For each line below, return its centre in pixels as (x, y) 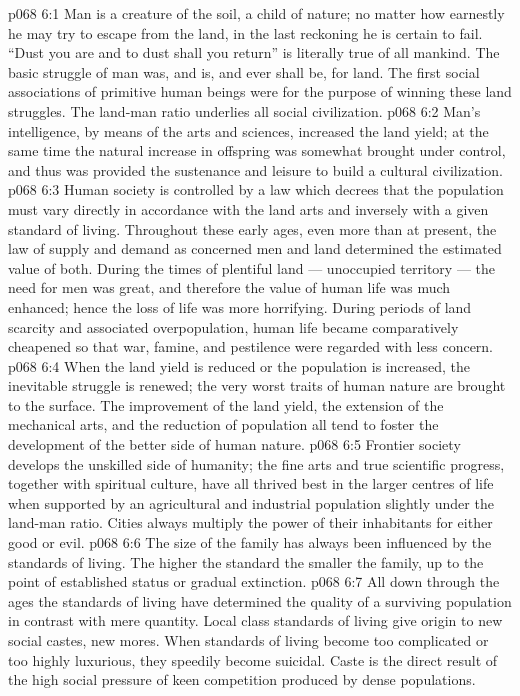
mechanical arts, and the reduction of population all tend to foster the (223, 424)
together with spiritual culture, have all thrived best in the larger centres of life (251, 483)
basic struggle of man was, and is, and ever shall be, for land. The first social (244, 71)
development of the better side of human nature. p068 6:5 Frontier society (234, 444)
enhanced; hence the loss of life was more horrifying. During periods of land (240, 306)
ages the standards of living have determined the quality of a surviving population (260, 600)
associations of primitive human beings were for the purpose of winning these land (260, 91)
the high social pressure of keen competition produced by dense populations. (242, 679)
